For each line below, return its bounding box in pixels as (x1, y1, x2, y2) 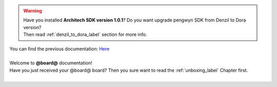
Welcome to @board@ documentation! (9, 60, 92, 66)
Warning (23, 8, 42, 14)
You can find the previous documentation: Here (9, 46, 110, 52)
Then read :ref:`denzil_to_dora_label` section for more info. (23, 31, 147, 38)
